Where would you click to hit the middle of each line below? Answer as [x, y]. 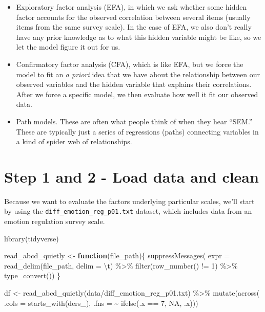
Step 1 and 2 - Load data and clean [131, 176]
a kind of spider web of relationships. [74, 141]
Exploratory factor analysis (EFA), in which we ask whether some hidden [131, 7]
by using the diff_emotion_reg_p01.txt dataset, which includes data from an [128, 211]
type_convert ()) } [33, 275]
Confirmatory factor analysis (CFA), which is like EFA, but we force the [130, 64]
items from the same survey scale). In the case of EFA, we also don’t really [134, 27]
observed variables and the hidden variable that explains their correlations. [134, 84]
